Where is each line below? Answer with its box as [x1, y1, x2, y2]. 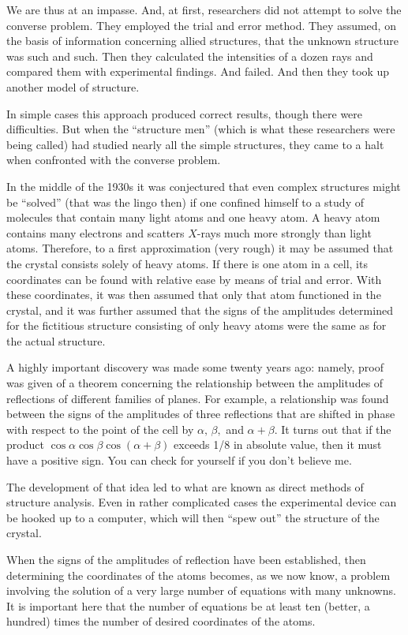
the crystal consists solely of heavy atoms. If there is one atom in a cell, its [6, 255, 368, 271]
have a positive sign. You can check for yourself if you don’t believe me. [6, 452, 352, 469]
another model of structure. [6, 78, 140, 95]
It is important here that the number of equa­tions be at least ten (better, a [6, 597, 370, 614]
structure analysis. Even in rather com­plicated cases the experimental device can [6, 494, 397, 510]
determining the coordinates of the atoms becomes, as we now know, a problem [6, 566, 391, 583]
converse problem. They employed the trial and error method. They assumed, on [6, 17, 396, 33]
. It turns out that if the [274, 420, 391, 437]
